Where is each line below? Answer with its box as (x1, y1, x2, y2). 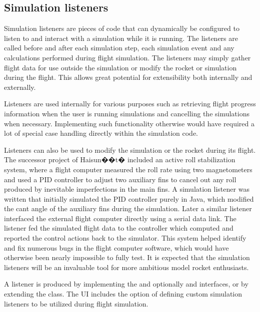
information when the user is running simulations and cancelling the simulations (4, 108, 250, 118)
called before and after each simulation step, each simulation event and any (4, 42, 234, 53)
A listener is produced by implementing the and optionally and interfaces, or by (4, 279, 248, 289)
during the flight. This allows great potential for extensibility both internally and (4, 72, 252, 82)
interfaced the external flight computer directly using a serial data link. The (4, 213, 236, 223)
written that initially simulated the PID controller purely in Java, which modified (4, 193, 254, 204)
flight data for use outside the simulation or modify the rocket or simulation (4, 62, 237, 72)
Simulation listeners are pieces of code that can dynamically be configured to (4, 23, 239, 33)
